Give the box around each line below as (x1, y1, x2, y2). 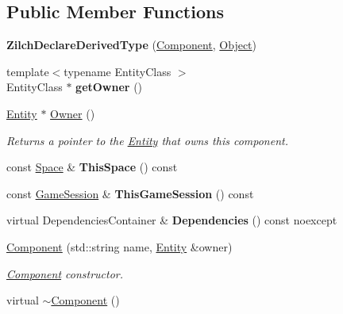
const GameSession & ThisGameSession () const (6, 185, 254, 201)
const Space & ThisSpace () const (6, 159, 178, 175)
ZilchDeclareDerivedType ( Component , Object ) (6, 36, 256, 53)
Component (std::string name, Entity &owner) (6, 238, 233, 255)
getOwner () (75, 78, 143, 95)
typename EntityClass (64, 63, 171, 79)
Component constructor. (6, 265, 124, 281)
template (6, 63, 49, 79)
